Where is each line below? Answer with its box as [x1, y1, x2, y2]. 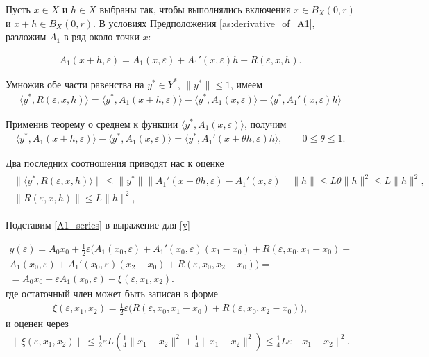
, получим [244, 116, 287, 131]
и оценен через [6, 315, 69, 330]
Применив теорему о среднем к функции [6, 116, 178, 131]
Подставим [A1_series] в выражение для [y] [6, 217, 190, 231]
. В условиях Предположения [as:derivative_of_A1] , [93, 15, 315, 30]
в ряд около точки [63, 29, 140, 44]
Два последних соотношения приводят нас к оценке [6, 156, 224, 170]
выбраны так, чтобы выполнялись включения [99, 2, 291, 16]
